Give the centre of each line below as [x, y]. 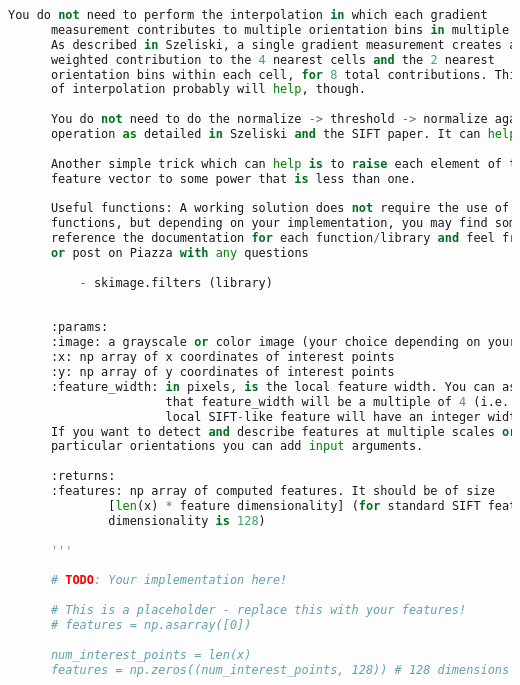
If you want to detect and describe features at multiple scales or [283, 431]
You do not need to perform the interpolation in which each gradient [248, 15]
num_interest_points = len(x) [151, 654]
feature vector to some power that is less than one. [233, 178]
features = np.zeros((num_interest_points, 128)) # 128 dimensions [280, 669]
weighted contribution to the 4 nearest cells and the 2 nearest [272, 59]
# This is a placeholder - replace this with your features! [258, 610]
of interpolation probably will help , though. [208, 89]
